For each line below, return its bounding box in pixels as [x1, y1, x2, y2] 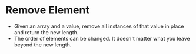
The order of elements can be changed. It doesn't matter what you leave [14, 35, 190, 42]
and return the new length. [14, 28, 79, 35]
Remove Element [5, 3, 89, 17]
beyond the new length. [14, 41, 72, 48]
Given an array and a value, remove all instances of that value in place [14, 23, 184, 30]
